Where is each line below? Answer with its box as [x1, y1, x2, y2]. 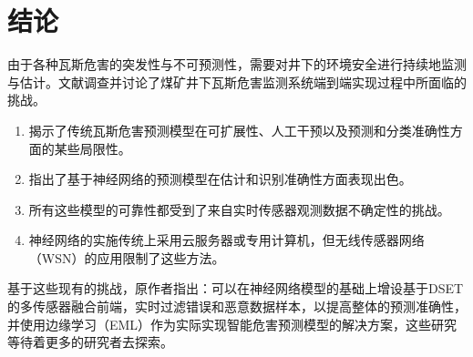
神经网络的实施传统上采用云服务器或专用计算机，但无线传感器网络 [28, 230, 425, 250]
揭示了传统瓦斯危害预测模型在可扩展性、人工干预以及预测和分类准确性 [28, 120, 450, 139]
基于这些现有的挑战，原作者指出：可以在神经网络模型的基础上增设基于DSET [7, 279, 464, 298]
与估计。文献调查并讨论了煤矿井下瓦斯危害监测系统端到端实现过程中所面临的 [7, 72, 467, 91]
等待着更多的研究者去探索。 [7, 332, 173, 352]
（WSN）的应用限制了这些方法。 [28, 248, 225, 267]
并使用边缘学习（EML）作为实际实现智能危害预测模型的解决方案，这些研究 [7, 314, 458, 333]
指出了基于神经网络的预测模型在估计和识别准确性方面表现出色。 [28, 169, 412, 189]
